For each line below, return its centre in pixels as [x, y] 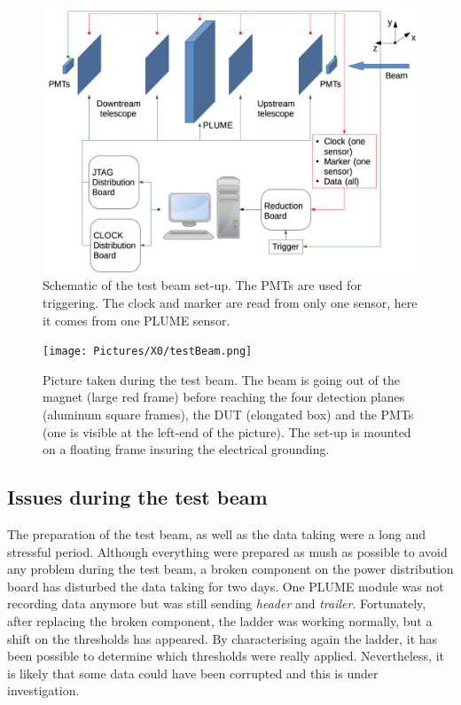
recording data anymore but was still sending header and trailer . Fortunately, [217, 603]
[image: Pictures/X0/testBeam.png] [148, 352]
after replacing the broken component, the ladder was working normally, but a [220, 620]
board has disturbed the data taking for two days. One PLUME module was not [226, 586]
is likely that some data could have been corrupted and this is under [193, 673]
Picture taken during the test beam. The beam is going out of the [221, 379]
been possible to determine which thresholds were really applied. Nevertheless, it [226, 656]
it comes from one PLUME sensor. [137, 320]
